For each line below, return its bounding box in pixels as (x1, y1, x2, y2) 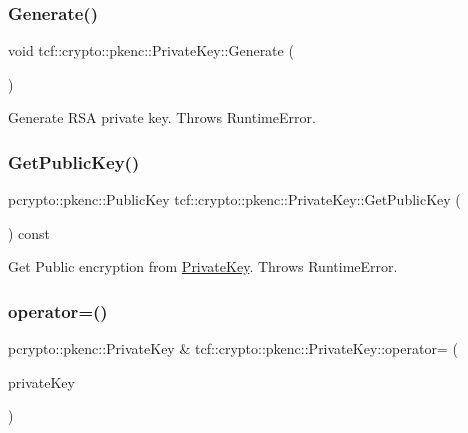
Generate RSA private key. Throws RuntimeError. (8, 107, 316, 128)
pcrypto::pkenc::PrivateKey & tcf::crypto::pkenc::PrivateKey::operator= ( (8, 338, 458, 359)
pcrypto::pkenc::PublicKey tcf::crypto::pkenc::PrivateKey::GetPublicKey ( (8, 189, 461, 210)
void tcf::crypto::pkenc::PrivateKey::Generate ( (8, 40, 294, 61)
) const (8, 222, 51, 243)
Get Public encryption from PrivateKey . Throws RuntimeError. (8, 256, 398, 277)
